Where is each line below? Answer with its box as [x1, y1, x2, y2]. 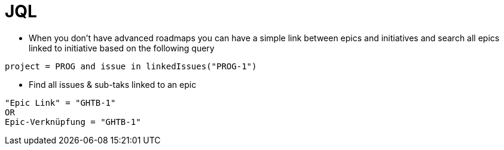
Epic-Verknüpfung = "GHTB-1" [5, 117, 141, 127]
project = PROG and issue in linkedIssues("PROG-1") [5, 61, 257, 71]
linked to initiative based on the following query [29, 42, 215, 53]
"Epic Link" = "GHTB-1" [5, 97, 116, 108]
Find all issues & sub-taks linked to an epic [29, 79, 197, 90]
